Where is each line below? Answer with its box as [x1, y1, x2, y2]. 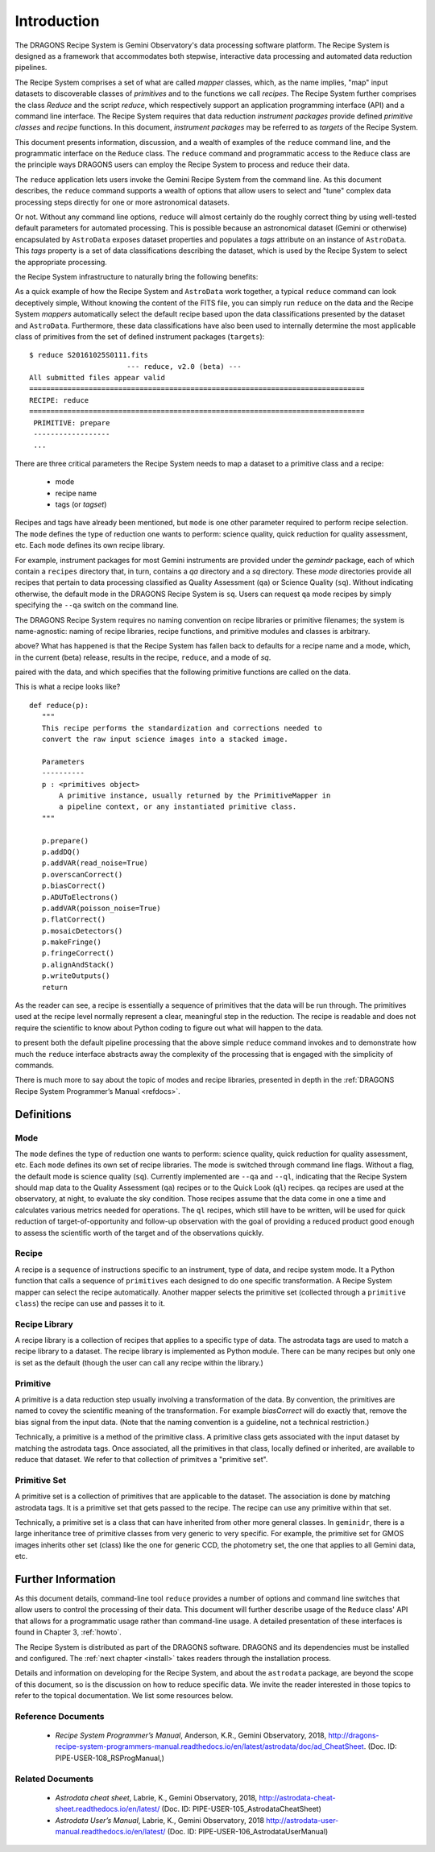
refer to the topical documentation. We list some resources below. [14, 1691, 234, 1701]
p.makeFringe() [41, 938, 102, 947]
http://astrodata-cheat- [259, 1792, 336, 1802]
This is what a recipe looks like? [14, 682, 121, 692]
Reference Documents [14, 1710, 105, 1721]
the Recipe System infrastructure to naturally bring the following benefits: [14, 271, 259, 281]
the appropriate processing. [14, 257, 108, 267]
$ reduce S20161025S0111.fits [29, 350, 149, 360]
